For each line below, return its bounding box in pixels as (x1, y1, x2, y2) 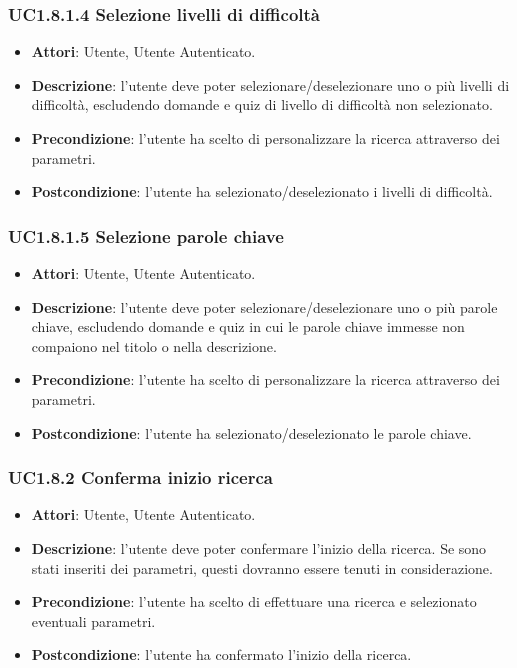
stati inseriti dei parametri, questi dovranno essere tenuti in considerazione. (31, 557, 493, 578)
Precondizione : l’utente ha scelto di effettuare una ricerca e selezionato (31, 591, 477, 612)
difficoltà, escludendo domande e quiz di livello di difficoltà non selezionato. (31, 94, 493, 115)
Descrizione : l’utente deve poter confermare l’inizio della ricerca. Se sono (31, 537, 487, 558)
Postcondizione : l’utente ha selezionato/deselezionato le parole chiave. (31, 422, 472, 443)
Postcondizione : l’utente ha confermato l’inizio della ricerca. (31, 644, 412, 665)
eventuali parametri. (31, 610, 156, 631)
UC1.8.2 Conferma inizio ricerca (8, 465, 274, 490)
